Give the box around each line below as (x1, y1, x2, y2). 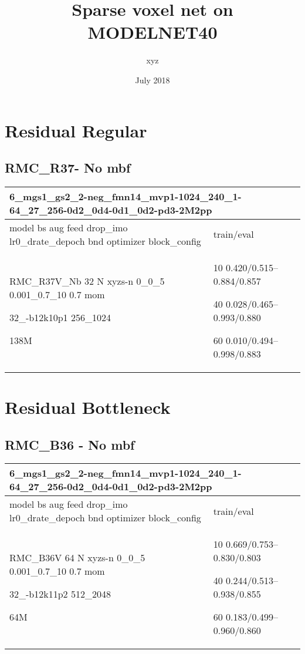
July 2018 (135, 73, 170, 86)
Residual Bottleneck (5, 395, 171, 419)
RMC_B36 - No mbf (5, 435, 135, 453)
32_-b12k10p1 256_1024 (9, 310, 111, 324)
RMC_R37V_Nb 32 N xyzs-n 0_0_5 (9, 274, 165, 288)
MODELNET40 (87, 20, 218, 44)
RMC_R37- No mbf (5, 159, 131, 177)
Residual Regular (5, 118, 147, 142)
